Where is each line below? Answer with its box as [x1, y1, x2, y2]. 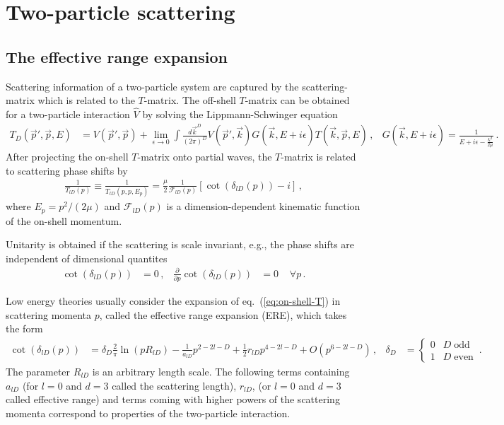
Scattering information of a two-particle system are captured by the [6, 78, 299, 93]
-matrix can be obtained [245, 93, 350, 107]
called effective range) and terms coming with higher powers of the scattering [6, 392, 340, 407]
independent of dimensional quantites [6, 250, 168, 265]
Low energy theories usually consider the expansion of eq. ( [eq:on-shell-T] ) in [6, 293, 341, 308]
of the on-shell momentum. [6, 213, 122, 228]
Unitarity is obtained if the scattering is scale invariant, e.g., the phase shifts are [6, 237, 355, 252]
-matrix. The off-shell [143, 93, 236, 107]
